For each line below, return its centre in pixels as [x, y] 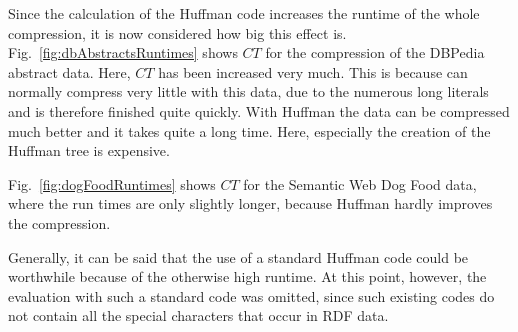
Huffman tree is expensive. [89, 150]
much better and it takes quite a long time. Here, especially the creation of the [249, 130]
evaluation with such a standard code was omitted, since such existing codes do [251, 295]
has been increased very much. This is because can [313, 71]
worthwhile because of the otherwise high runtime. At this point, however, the [247, 276]
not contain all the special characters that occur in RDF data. [198, 315]
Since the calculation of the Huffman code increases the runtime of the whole [244, 13]
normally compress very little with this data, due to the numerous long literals [248, 91]
